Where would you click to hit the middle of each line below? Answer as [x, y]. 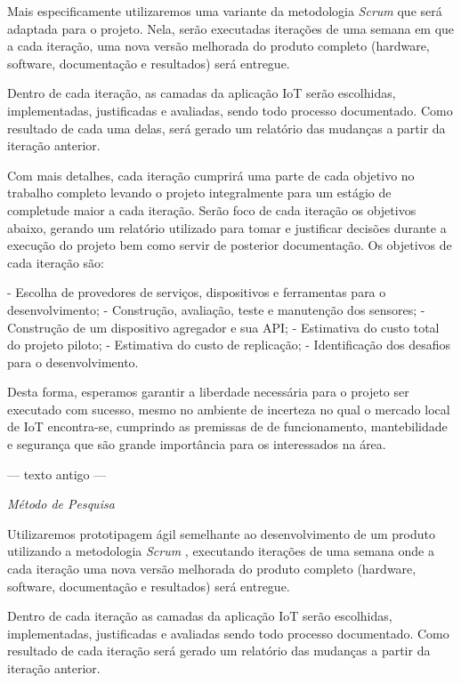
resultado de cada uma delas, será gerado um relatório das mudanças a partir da [226, 128]
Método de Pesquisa [61, 504]
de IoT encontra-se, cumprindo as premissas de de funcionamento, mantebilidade [227, 426]
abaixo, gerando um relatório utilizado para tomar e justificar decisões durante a [227, 227]
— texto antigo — [57, 474]
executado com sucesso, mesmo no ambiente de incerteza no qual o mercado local [229, 409]
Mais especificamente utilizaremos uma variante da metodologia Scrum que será [225, 11]
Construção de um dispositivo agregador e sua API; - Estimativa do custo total [223, 327]
